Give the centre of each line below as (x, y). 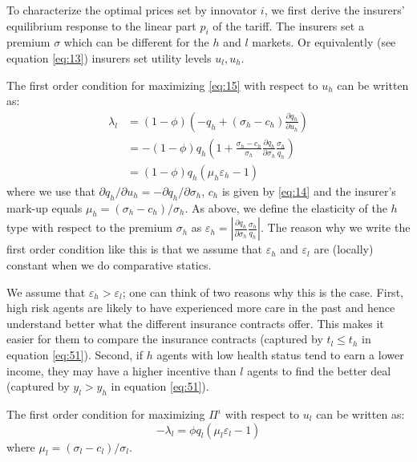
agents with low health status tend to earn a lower (280, 355)
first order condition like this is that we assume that (134, 249)
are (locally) (344, 249)
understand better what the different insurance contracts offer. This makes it (195, 323)
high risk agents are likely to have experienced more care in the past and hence (201, 308)
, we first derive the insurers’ (334, 10)
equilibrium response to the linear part (101, 25)
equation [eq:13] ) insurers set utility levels (109, 57)
